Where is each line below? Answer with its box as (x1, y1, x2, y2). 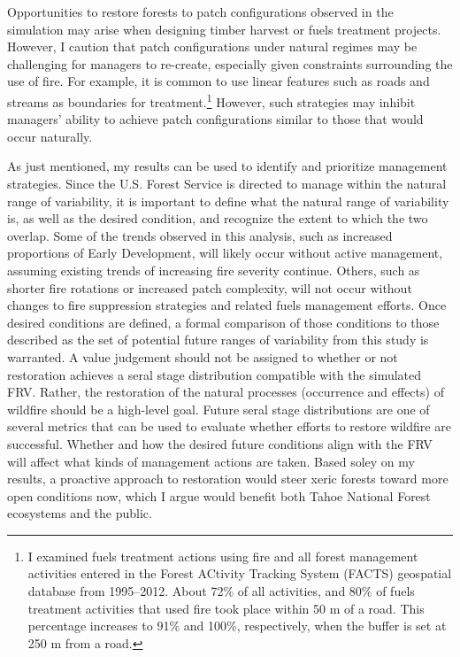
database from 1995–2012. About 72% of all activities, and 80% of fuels (27, 582, 415, 600)
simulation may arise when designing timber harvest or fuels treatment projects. (7, 19, 441, 38)
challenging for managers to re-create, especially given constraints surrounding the (7, 54, 453, 73)
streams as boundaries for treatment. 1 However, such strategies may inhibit (7, 89, 416, 111)
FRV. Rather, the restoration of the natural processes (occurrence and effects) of (7, 383, 444, 401)
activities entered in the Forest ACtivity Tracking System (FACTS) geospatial (27, 564, 452, 583)
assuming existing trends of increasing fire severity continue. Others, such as (7, 260, 420, 279)
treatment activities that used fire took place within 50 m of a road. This (27, 599, 425, 617)
